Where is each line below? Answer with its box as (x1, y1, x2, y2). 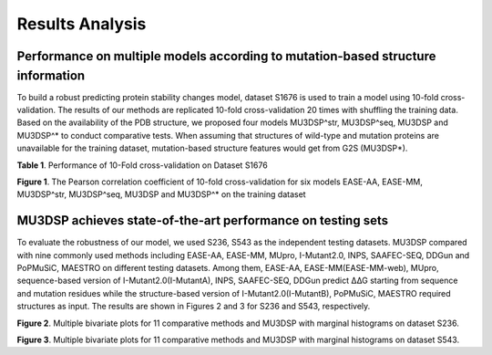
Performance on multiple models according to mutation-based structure (16, 48, 436, 64)
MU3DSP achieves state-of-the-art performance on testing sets (16, 213, 389, 228)
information (16, 68, 86, 83)
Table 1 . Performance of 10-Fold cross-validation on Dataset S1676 (16, 160, 268, 171)
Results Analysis (16, 14, 147, 34)
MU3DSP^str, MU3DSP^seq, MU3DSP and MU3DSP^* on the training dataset (16, 189, 306, 200)
